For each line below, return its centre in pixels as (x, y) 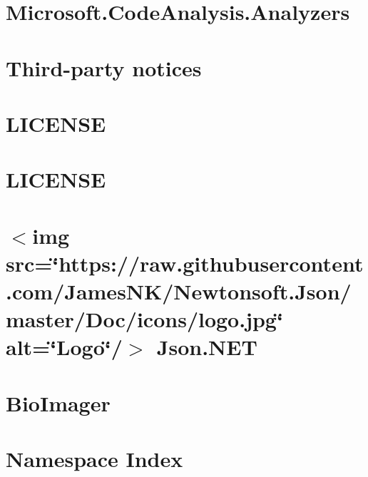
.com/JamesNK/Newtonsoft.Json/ (179, 291)
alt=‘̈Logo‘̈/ (64, 347)
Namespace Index (94, 459)
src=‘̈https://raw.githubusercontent (185, 263)
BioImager (58, 402)
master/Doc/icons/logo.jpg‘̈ (144, 319)
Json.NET (207, 347)
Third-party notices (104, 67)
